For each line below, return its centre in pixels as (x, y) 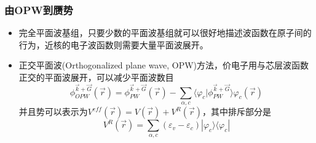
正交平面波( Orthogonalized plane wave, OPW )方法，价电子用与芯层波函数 (164, 65)
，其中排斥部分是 (237, 112)
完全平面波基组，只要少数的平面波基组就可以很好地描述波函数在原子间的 (165, 33)
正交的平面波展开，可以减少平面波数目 (96, 77)
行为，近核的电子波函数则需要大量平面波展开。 (113, 44)
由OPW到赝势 (39, 9)
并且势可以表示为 (53, 112)
